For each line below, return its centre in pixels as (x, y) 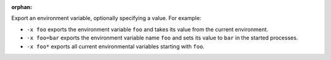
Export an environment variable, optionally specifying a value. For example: (106, 18)
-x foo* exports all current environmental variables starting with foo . (116, 46)
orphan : (22, 7)
